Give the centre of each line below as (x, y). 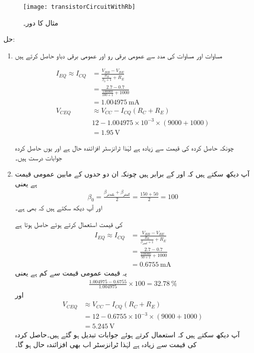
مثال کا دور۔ (41, 22)
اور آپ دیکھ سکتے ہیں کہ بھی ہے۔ (59, 208)
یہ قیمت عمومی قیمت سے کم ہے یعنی (71, 273)
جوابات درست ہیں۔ (38, 157)
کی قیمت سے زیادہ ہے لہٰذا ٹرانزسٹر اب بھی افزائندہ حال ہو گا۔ (106, 344)
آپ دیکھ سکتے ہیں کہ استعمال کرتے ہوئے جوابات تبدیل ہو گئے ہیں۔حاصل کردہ (127, 335)
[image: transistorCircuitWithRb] (79, 7)
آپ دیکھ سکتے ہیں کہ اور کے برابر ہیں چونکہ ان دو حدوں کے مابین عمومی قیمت (132, 174)
